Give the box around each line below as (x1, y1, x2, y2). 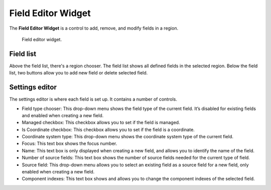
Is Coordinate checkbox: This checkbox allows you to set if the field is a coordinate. (22, 126, 195, 133)
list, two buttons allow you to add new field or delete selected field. (9, 70, 148, 76)
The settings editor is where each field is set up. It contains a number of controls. (9, 96, 178, 103)
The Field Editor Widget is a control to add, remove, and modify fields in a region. (9, 25, 178, 31)
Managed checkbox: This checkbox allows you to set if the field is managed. (22, 120, 180, 126)
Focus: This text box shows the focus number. (22, 141, 117, 147)
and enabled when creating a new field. (22, 112, 104, 118)
